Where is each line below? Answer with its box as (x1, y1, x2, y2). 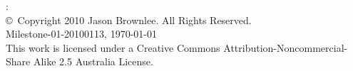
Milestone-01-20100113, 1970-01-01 (6, 26, 158, 41)
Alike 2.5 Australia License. (33, 54, 153, 69)
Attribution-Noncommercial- (223, 40, 348, 55)
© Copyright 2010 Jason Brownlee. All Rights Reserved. (6, 12, 252, 27)
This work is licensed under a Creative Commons (6, 40, 220, 55)
